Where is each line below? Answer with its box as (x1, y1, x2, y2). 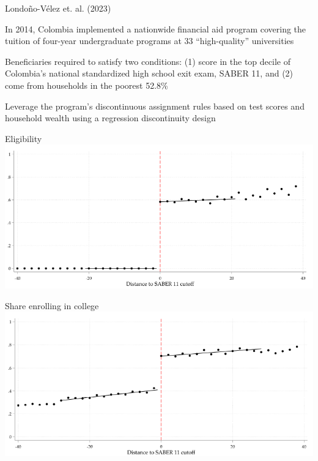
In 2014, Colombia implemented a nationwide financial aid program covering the (5, 22, 306, 35)
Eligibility (5, 132, 42, 144)
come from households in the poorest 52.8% (5, 78, 168, 91)
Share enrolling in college (5, 299, 99, 312)
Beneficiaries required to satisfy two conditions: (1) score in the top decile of (5, 54, 290, 67)
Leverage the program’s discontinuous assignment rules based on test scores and (5, 99, 305, 112)
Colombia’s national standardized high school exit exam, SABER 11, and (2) (5, 67, 294, 80)
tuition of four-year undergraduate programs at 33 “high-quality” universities (5, 34, 294, 47)
